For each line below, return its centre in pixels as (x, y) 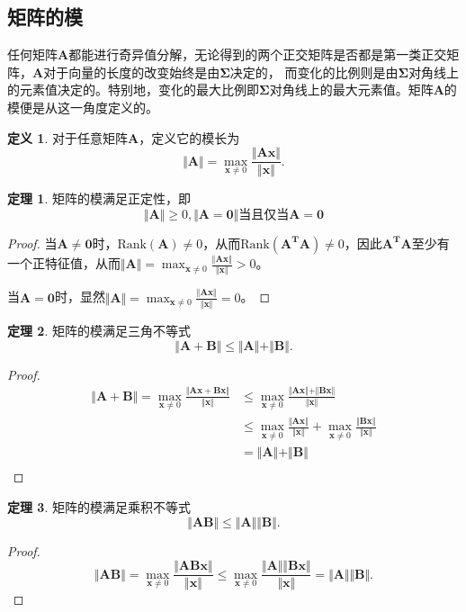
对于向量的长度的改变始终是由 (132, 72)
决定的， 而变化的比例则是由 (314, 72)
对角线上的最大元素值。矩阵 (351, 90)
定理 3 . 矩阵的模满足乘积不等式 (99, 507)
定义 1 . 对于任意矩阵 (67, 137)
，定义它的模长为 (189, 137)
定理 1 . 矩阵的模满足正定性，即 (99, 198)
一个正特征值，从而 (64, 263)
